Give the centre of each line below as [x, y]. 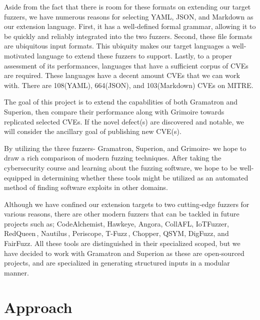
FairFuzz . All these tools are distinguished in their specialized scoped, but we [122, 243]
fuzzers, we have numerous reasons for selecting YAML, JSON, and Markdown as [129, 16]
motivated [19, 55]
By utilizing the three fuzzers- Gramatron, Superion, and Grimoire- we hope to [125, 148]
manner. [16, 272]
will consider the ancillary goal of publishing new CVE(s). [93, 131]
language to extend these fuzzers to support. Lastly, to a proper [134, 55]
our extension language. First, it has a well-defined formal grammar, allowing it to [130, 26]
